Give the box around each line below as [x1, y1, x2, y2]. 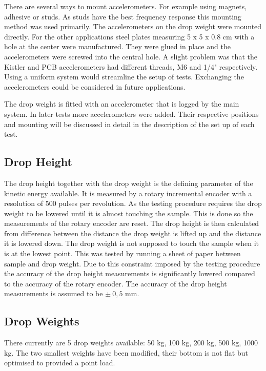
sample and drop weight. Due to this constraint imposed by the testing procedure [4, 258, 260, 269]
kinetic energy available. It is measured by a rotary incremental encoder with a [4, 188, 252, 198]
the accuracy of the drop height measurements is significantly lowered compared [4, 268, 255, 279]
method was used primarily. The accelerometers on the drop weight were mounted [4, 21, 262, 32]
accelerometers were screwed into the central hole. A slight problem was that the [4, 51, 257, 61]
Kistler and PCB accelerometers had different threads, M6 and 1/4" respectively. [4, 61, 258, 72]
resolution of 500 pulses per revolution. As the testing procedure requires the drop [4, 198, 262, 209]
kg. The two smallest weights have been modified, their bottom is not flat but [4, 347, 248, 358]
